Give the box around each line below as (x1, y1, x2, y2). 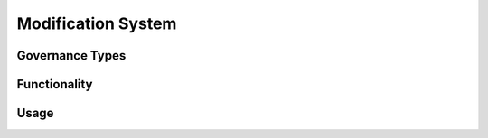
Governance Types (16, 48, 127, 63)
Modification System (16, 14, 177, 33)
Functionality (16, 77, 93, 92)
